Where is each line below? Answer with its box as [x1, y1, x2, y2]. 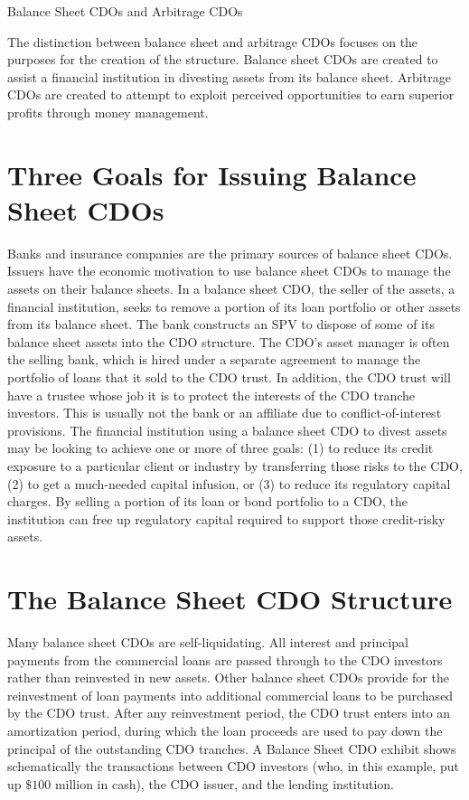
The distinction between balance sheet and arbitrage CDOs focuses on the [7, 32, 418, 51]
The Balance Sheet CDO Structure [7, 580, 453, 617]
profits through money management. [7, 102, 209, 121]
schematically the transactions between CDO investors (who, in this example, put [7, 757, 460, 776]
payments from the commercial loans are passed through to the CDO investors [7, 650, 443, 669]
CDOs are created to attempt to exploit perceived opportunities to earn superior [7, 85, 455, 104]
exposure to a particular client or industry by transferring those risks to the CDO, [7, 456, 463, 475]
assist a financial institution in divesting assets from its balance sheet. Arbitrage [7, 67, 451, 86]
